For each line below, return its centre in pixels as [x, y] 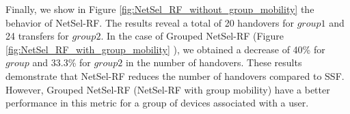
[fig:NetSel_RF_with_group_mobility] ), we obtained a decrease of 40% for [165, 49]
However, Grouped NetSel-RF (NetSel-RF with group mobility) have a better [168, 89]
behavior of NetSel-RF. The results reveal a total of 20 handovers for [150, 22]
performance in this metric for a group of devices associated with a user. [157, 103]
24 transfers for [37, 36]
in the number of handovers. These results [214, 62]
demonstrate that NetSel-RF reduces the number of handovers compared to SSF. [175, 75]
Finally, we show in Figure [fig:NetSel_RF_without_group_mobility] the [160, 9]
